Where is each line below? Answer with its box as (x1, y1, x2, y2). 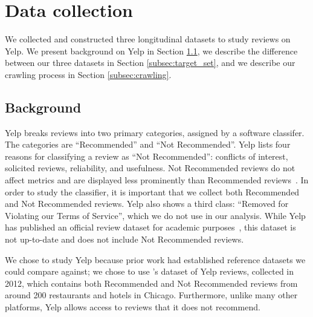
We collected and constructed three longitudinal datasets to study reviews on (5, 33, 291, 45)
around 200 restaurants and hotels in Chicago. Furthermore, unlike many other (5, 289, 298, 301)
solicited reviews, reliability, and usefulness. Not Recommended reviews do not (5, 162, 295, 174)
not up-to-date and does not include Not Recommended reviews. (5, 233, 244, 246)
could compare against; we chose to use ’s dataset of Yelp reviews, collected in (5, 265, 294, 278)
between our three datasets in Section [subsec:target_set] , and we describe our (5, 56, 295, 69)
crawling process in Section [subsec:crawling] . (5, 68, 172, 80)
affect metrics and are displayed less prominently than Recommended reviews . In (5, 174, 309, 186)
